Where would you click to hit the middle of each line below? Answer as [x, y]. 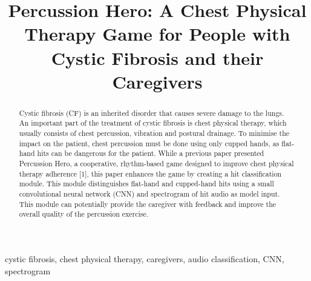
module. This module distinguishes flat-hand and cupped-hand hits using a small [146, 184]
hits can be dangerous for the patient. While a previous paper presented [151, 153]
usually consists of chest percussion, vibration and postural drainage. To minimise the [154, 133]
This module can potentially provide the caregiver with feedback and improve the [148, 204]
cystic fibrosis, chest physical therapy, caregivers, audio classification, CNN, [145, 258]
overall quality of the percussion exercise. [84, 214]
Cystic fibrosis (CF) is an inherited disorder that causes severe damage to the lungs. [152, 113]
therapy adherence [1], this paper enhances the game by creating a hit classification [150, 173]
